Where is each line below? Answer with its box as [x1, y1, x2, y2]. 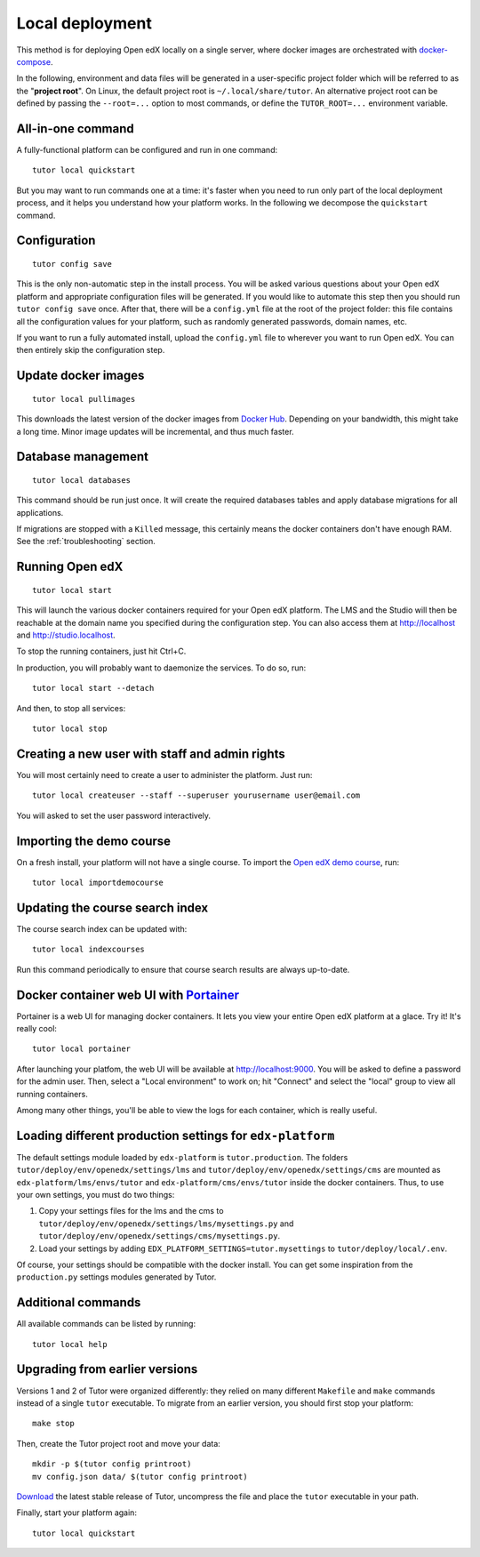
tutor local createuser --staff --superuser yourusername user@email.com [32, 791, 361, 800]
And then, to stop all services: [16, 702, 126, 713]
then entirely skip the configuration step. [16, 345, 165, 356]
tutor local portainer [32, 1044, 132, 1054]
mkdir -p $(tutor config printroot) [32, 1459, 192, 1469]
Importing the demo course [16, 833, 172, 848]
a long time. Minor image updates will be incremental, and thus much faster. [16, 426, 294, 437]
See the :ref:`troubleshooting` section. [16, 536, 156, 547]
